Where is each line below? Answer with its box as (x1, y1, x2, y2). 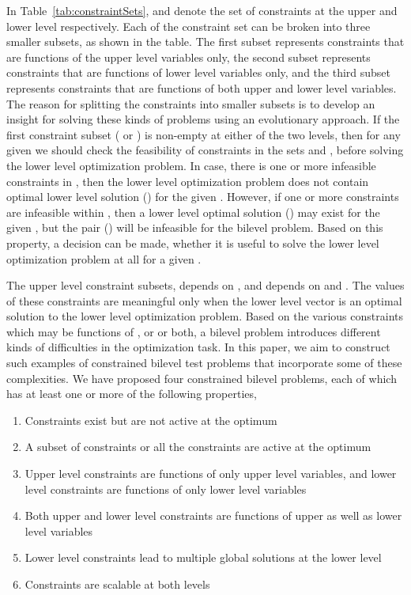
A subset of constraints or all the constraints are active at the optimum (25, 438, 371, 455)
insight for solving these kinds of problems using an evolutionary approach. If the (6, 111, 400, 127)
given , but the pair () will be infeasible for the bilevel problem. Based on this (6, 219, 383, 236)
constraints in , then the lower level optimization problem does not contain (6, 172, 369, 189)
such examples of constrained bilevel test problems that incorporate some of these (6, 354, 402, 371)
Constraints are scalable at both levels (25, 576, 210, 592)
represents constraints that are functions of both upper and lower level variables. (6, 79, 397, 96)
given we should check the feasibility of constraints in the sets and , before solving (6, 142, 404, 158)
